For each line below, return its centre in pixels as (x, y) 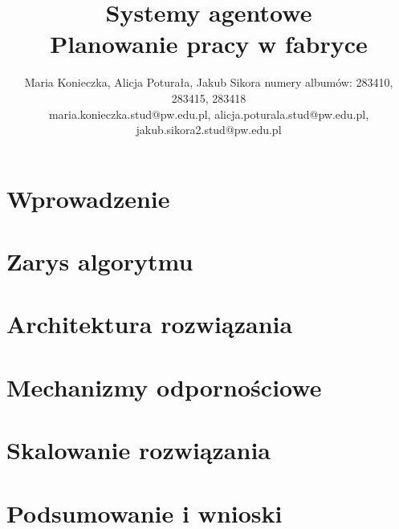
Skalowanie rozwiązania (138, 450)
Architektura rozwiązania (150, 324)
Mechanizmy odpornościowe (164, 387)
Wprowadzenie (88, 198)
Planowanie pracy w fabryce (209, 44)
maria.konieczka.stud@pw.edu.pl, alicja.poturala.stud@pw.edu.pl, (209, 114)
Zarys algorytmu (100, 261)
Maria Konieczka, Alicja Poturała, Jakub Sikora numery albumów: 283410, (209, 82)
